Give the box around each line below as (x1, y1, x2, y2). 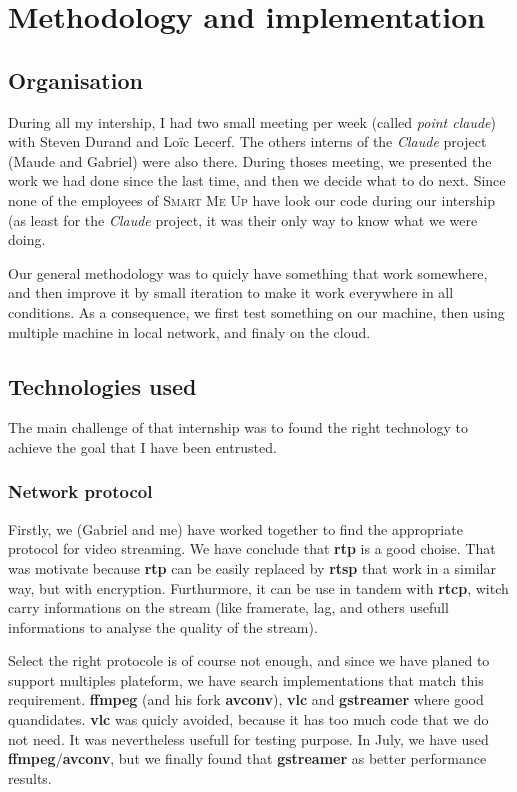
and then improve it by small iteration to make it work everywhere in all (8, 282, 454, 303)
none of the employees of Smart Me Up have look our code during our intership (8, 189, 495, 210)
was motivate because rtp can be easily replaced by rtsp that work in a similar (8, 557, 496, 578)
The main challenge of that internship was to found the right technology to (8, 417, 468, 438)
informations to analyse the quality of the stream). (8, 616, 318, 637)
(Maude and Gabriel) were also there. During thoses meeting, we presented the (8, 150, 492, 171)
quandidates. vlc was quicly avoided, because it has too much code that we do (8, 709, 489, 730)
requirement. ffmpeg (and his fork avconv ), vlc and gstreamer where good (8, 689, 484, 710)
